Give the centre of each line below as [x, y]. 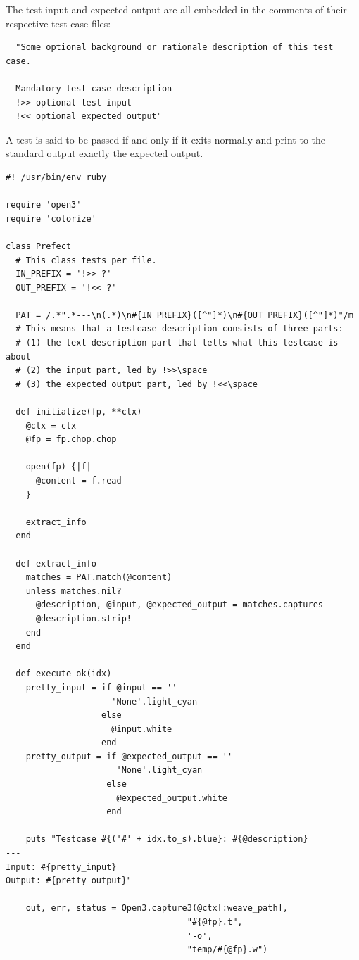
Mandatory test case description [94, 88]
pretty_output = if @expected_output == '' [129, 756]
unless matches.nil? [74, 591]
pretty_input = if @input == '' [101, 687]
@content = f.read [78, 481]
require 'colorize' [51, 219]
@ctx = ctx [51, 425]
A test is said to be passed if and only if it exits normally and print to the [165, 139]
